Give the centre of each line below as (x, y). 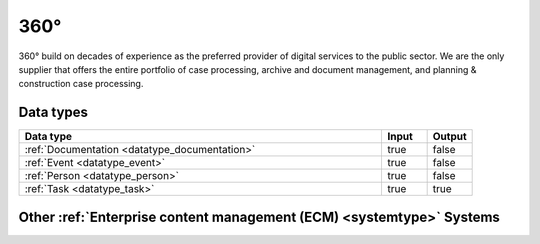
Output (449, 137)
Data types (53, 112)
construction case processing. (81, 84)
